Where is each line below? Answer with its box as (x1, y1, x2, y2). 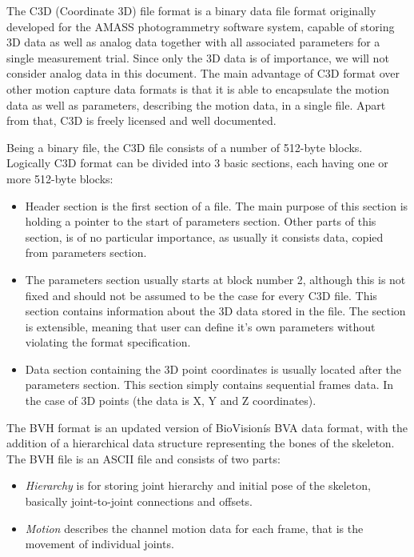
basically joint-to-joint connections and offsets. (25, 493, 253, 510)
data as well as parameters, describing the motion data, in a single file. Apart (6, 96, 386, 113)
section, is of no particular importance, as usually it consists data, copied (25, 228, 384, 245)
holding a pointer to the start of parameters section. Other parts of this (25, 213, 376, 230)
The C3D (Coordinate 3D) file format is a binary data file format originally (6, 2, 376, 18)
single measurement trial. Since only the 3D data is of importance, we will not (6, 49, 389, 66)
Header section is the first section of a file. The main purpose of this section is (25, 197, 408, 214)
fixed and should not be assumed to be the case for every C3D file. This (25, 287, 377, 303)
